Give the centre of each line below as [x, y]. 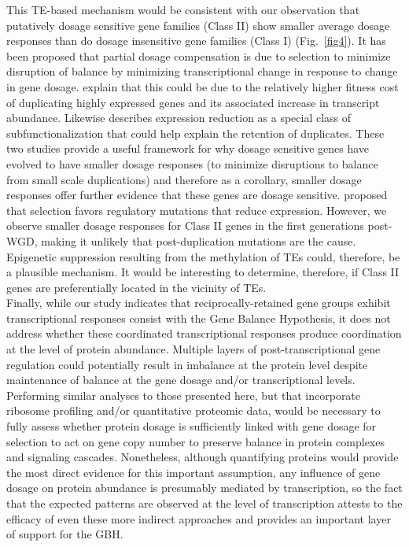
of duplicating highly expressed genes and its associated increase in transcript [193, 102]
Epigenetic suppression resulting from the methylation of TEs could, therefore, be [203, 256]
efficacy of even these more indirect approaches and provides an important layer [199, 518]
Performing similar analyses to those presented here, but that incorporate [184, 395]
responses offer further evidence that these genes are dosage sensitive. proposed [197, 195]
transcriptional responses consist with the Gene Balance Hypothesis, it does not [199, 318]
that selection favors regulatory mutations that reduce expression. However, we [197, 210]
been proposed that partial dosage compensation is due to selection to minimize [199, 55]
